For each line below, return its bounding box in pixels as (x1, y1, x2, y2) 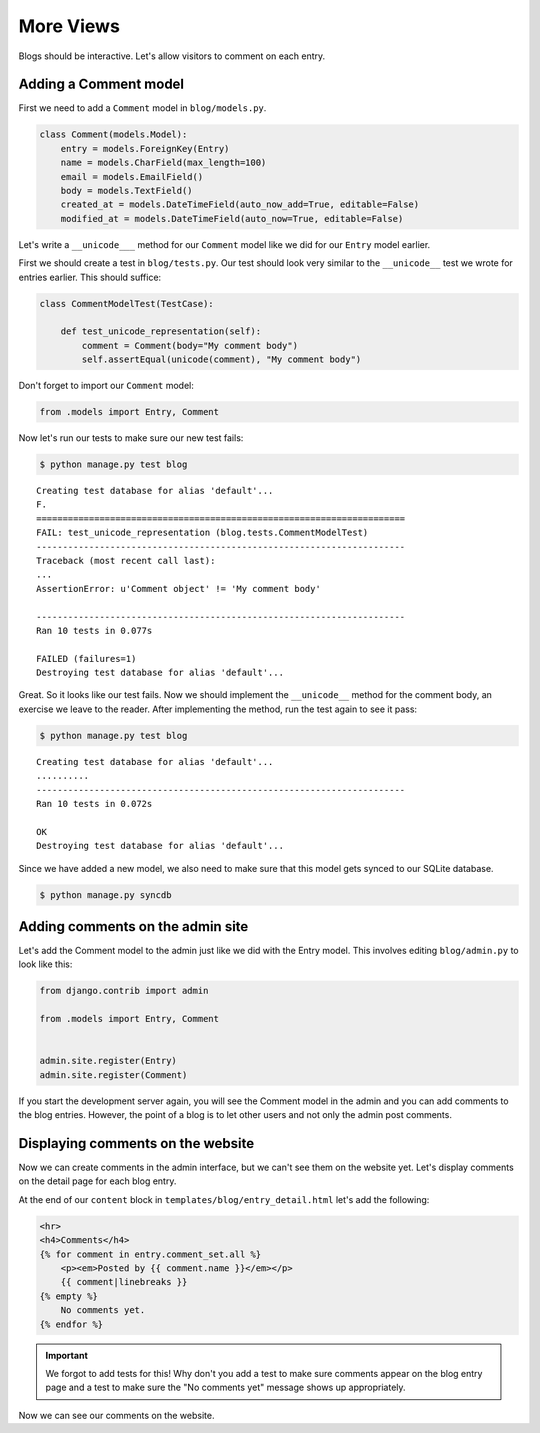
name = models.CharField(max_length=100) (60, 157, 267, 169)
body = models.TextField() (60, 185, 194, 196)
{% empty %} (39, 1290, 99, 1302)
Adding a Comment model (18, 76, 185, 93)
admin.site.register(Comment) (39, 1069, 188, 1080)
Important (45, 1349, 89, 1361)
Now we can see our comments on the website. (18, 1409, 215, 1421)
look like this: (18, 958, 73, 970)
